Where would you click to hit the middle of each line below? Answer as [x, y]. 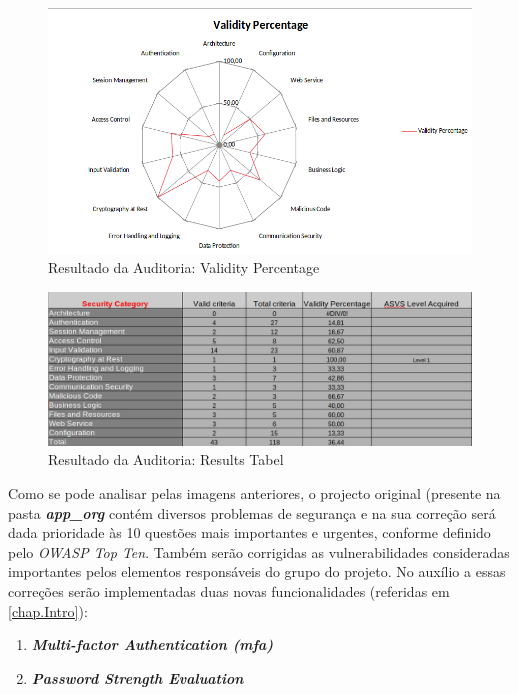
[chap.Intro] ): [48, 610]
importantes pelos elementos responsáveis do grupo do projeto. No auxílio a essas [257, 571]
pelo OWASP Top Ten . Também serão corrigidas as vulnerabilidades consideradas [259, 551]
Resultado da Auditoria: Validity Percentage [184, 267]
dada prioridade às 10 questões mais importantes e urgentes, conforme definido [249, 532]
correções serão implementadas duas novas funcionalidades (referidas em [229, 590]
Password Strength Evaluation [137, 677]
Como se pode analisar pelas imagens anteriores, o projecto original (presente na [254, 492]
